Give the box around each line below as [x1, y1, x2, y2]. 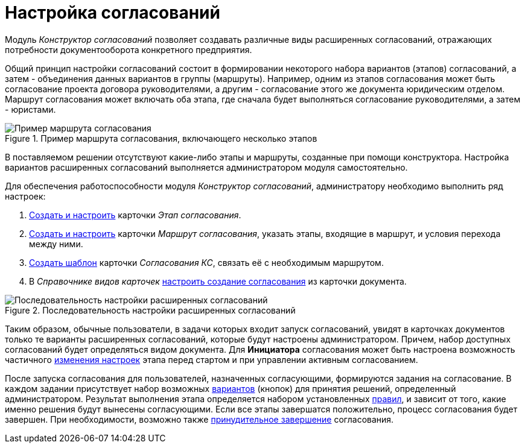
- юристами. [5, 104, 56, 115]
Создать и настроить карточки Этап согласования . [29, 209, 241, 220]
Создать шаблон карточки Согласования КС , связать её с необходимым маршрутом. [29, 257, 384, 268]
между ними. [29, 238, 83, 249]
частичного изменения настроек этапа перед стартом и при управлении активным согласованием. [5, 354, 418, 365]
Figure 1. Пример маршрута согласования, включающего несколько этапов [5, 133, 317, 144]
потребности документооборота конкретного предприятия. [5, 44, 252, 55]
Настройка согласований [5, 2, 220, 23]
